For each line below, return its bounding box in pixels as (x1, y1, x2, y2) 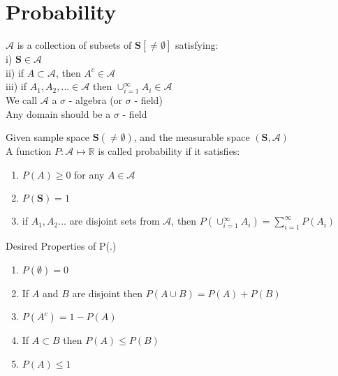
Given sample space (6, 130, 90, 144)
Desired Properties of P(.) (6, 239, 117, 253)
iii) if (6, 79, 27, 93)
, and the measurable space (133, 130, 250, 144)
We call (6, 93, 38, 107)
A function (6, 144, 52, 158)
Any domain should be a (6, 106, 111, 121)
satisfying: (175, 38, 219, 52)
